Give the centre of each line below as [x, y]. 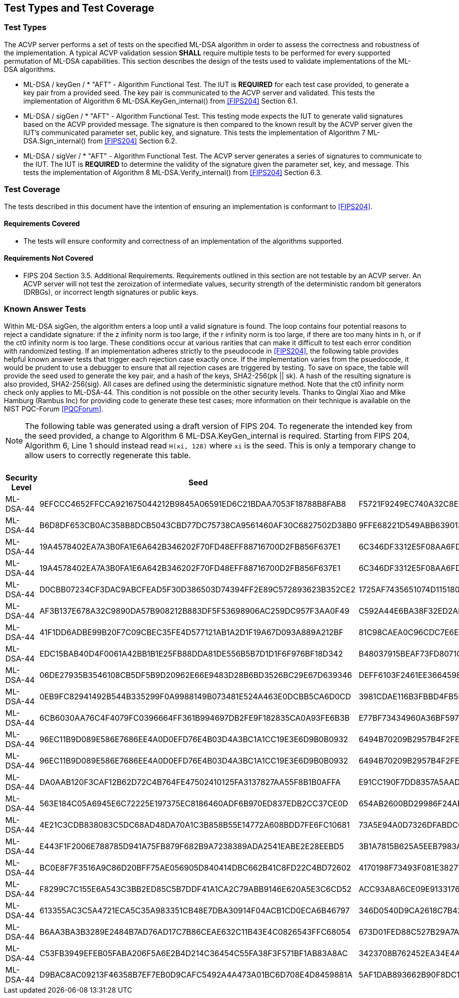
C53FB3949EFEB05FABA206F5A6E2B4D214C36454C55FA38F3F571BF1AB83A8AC [194, 953]
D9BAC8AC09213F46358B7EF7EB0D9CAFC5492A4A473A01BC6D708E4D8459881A [196, 974]
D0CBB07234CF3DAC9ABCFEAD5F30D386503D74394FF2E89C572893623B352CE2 [197, 589]
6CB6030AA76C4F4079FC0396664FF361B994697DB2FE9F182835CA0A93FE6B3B [195, 718]
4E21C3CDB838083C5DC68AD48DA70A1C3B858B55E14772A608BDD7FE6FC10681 [195, 825]
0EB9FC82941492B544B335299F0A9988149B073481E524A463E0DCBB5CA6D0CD [195, 696]
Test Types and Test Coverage [79, 8]
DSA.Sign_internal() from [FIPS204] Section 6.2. [100, 141]
